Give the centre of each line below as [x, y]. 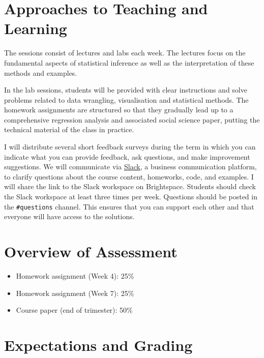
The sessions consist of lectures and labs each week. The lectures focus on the [125, 53]
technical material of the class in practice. [69, 129]
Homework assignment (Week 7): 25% [75, 293]
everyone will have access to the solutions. [69, 216]
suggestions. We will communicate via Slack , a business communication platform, [130, 167]
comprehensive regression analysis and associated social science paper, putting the [132, 119]
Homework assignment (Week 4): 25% [75, 276]
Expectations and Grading [98, 345]
